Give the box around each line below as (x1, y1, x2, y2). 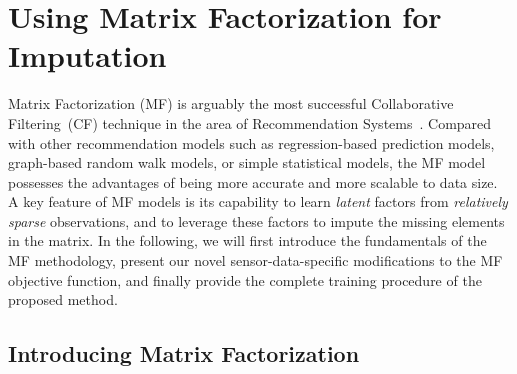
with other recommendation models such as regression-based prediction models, (8, 132, 495, 153)
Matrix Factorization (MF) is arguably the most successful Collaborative (8, 93, 454, 114)
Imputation (8, 35, 167, 76)
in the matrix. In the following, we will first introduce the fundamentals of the (8, 230, 487, 251)
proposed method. (8, 289, 118, 310)
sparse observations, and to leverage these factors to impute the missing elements (8, 210, 505, 231)
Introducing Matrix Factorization (8, 338, 360, 369)
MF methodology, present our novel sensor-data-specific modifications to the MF (8, 250, 503, 271)
